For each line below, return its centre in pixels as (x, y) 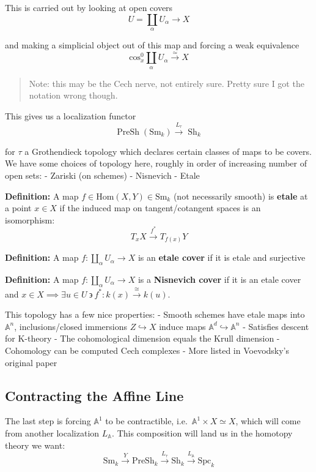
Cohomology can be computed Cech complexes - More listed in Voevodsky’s (147, 350)
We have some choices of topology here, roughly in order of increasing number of (156, 163)
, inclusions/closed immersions (71, 326)
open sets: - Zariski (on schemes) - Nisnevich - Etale (102, 175)
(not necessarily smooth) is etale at (241, 196)
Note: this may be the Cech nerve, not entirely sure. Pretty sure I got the (167, 83)
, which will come (268, 421)
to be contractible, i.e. (146, 421)
